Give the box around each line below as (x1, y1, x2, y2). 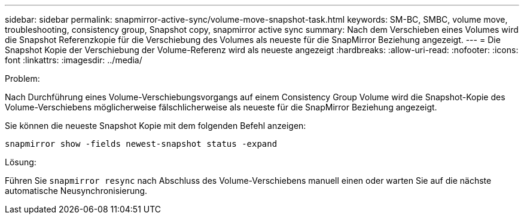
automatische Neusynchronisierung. (5, 186, 148, 196)
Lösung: (5, 157, 36, 167)
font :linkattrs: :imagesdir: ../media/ (5, 55, 142, 65)
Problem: (5, 73, 40, 84)
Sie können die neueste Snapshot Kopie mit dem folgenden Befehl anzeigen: (5, 121, 306, 131)
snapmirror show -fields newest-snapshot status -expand (5, 139, 278, 149)
